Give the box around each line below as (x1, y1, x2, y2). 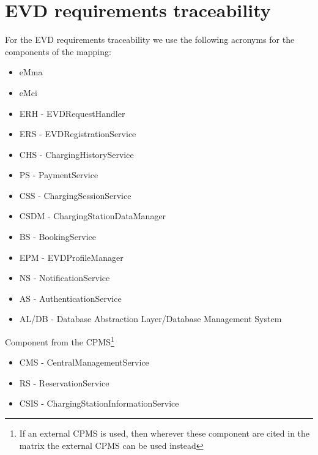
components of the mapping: (5, 45, 111, 58)
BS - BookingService (19, 230, 97, 243)
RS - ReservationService (19, 376, 109, 389)
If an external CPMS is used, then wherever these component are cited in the (19, 427, 310, 440)
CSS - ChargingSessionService (19, 189, 131, 201)
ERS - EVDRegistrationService (19, 127, 136, 140)
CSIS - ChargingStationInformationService (19, 397, 179, 410)
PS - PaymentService (19, 168, 98, 181)
